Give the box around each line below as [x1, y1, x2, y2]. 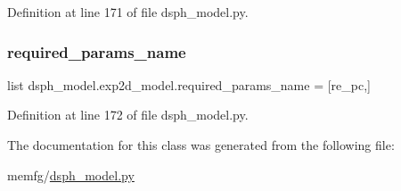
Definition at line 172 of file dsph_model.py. [7, 105, 249, 124]
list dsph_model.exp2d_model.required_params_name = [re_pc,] [7, 75, 371, 94]
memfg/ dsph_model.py [7, 165, 135, 184]
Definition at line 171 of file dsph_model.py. [7, 3, 249, 21]
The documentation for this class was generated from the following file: [7, 136, 395, 154]
